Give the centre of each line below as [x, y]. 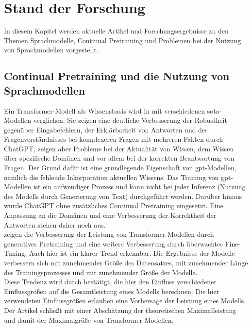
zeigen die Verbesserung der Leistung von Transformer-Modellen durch [109, 234]
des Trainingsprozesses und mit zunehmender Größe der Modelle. [101, 272]
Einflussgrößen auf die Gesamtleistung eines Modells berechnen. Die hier [112, 291]
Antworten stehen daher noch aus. [55, 224]
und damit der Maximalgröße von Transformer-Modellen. [89, 320]
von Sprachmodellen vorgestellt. [51, 50]
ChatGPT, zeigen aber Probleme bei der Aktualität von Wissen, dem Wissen [119, 148]
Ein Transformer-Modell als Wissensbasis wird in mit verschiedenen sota [112, 110]
